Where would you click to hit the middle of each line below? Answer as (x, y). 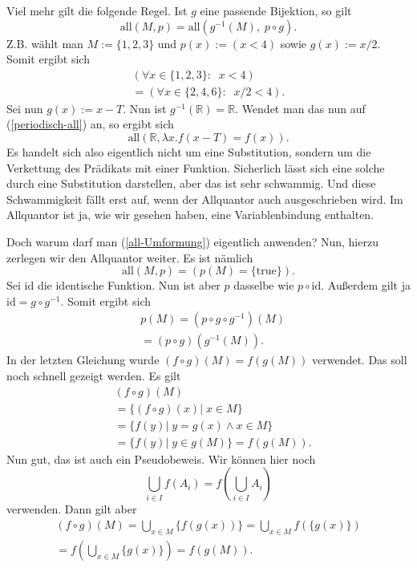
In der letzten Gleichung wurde (83, 360)
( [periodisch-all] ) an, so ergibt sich (90, 124)
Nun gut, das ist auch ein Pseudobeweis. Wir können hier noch (161, 458)
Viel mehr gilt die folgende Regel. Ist (97, 10)
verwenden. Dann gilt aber (72, 509)
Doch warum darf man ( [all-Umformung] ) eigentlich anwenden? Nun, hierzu (192, 241)
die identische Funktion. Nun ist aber (129, 285)
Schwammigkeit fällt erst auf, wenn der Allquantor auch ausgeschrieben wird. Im (205, 199)
